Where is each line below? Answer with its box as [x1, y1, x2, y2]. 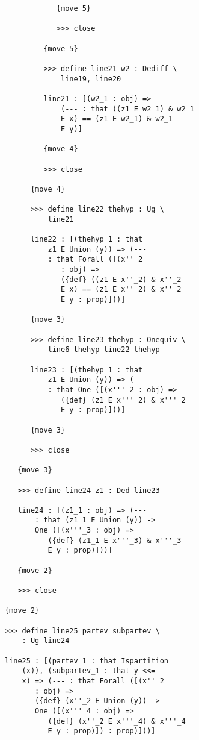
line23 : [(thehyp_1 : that [30, 365, 143, 374]
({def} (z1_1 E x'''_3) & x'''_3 [47, 536, 182, 545]
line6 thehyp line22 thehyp [47, 345, 160, 354]
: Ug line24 [22, 636, 70, 645]
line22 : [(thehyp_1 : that [30, 235, 143, 244]
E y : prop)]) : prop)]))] [47, 727, 156, 736]
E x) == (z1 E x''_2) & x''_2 [61, 285, 182, 294]
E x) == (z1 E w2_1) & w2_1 [61, 114, 173, 124]
